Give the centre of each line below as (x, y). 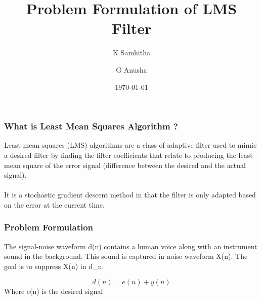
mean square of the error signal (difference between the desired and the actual (125, 165)
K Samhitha (132, 53)
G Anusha (132, 69)
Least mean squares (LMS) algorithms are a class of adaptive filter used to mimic (130, 145)
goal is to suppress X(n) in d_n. (54, 266)
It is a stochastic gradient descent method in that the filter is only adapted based (130, 195)
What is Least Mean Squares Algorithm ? (91, 126)
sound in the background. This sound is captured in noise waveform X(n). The (126, 256)
